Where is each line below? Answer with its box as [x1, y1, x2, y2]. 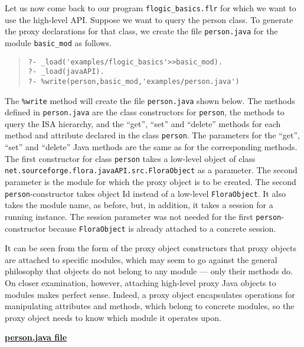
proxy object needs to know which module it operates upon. [5, 311, 221, 323]
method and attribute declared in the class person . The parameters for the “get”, [5, 129, 300, 141]
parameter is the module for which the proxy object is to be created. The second [5, 176, 296, 187]
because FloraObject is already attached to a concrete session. [48, 222, 276, 234]
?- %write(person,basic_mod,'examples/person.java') [28, 77, 240, 86]
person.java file [5, 331, 67, 343]
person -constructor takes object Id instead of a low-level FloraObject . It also [5, 187, 286, 199]
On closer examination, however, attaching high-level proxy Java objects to [5, 276, 276, 288]
